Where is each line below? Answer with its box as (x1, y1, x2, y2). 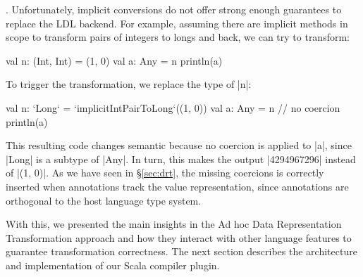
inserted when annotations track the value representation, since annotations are (6, 179, 349, 193)
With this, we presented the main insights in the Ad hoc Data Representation (6, 217, 342, 231)
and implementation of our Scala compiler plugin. (6, 257, 220, 272)
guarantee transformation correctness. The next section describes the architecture (6, 244, 357, 259)
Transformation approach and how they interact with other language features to (6, 230, 352, 245)
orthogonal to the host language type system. (6, 193, 202, 207)
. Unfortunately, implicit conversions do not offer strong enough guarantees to (6, 2, 342, 16)
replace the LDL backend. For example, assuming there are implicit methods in (6, 15, 348, 30)
